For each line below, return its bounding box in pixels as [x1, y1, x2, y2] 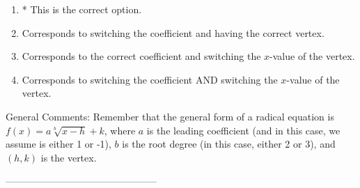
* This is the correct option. [22, 2, 142, 16]
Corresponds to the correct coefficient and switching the [22, 49, 261, 63]
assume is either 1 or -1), [6, 136, 111, 151]
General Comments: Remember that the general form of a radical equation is [6, 109, 334, 123]
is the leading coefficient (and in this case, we [146, 123, 341, 137]
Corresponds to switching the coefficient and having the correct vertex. [22, 25, 324, 40]
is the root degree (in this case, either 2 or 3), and [122, 136, 336, 151]
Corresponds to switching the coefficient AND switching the [22, 72, 278, 86]
